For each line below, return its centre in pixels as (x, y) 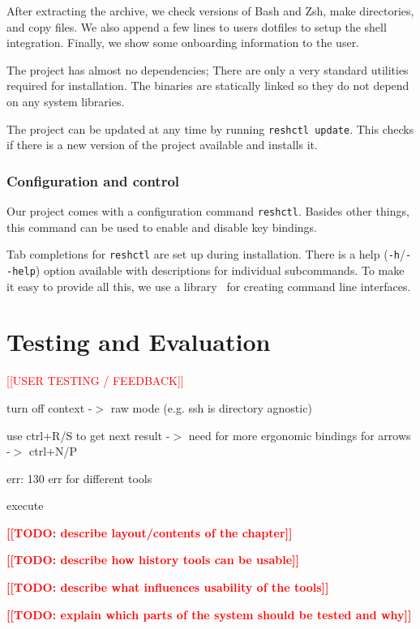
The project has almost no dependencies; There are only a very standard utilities (208, 69)
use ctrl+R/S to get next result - (88, 435)
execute (25, 505)
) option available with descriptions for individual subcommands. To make (220, 270)
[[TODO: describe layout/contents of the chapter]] (150, 532)
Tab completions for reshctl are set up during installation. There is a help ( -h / (206, 254)
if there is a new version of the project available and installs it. (162, 145)
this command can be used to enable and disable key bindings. (162, 227)
